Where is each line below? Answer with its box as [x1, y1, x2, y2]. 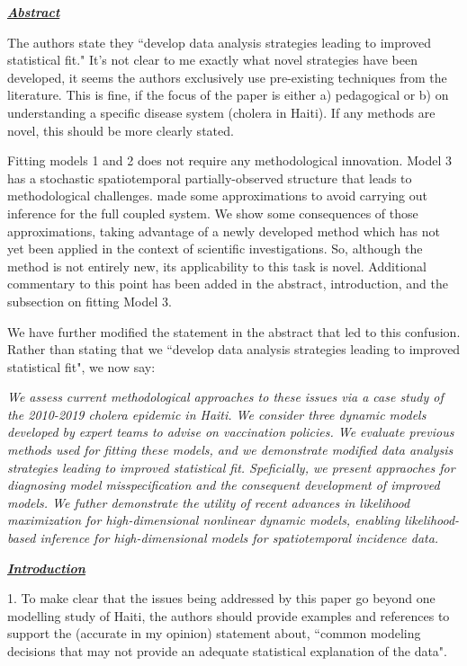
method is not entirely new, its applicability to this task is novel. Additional [7, 256, 427, 275]
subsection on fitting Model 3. [7, 291, 172, 310]
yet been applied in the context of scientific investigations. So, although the [7, 239, 423, 258]
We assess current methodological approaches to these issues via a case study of [7, 387, 444, 406]
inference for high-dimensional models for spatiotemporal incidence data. [40, 528, 439, 547]
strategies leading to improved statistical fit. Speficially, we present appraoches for [7, 457, 455, 476]
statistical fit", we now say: [7, 357, 156, 376]
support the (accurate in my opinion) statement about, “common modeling [7, 624, 421, 643]
